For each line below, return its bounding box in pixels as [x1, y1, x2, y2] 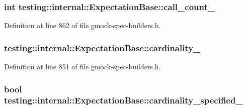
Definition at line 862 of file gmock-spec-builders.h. [4, 20, 161, 31]
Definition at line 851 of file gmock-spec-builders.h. [4, 61, 161, 72]
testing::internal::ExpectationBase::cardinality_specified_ [4, 94, 243, 106]
